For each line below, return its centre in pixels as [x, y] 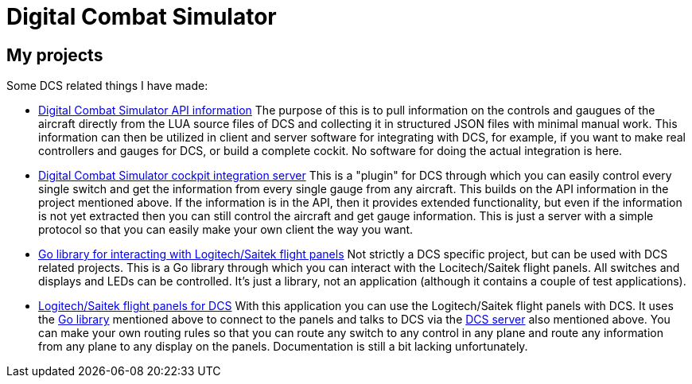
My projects [55, 55]
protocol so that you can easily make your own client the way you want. [226, 230]
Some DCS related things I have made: [107, 86]
